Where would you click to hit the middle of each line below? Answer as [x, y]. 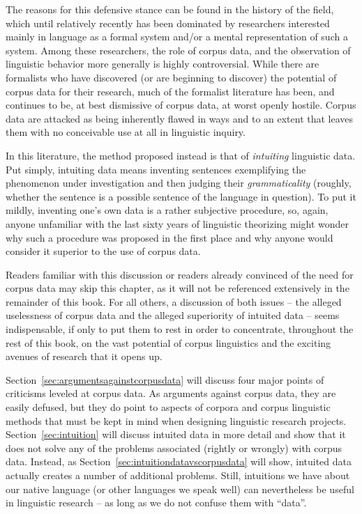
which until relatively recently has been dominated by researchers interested [168, 23]
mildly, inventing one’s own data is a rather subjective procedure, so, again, [167, 210]
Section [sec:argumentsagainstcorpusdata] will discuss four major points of [165, 379]
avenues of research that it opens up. [84, 356]
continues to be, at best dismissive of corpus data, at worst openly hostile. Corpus [181, 105]
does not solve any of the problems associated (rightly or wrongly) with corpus [174, 447]
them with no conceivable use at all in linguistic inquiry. [126, 132]
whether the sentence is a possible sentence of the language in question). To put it [181, 196]
